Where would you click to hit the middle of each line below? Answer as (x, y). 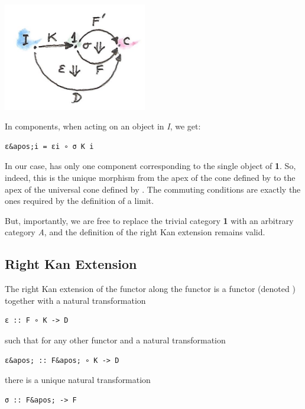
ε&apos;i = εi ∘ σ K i (49, 146)
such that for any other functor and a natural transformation (115, 340)
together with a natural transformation (75, 300)
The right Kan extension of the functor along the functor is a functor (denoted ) (150, 289)
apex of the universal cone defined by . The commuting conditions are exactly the (153, 189)
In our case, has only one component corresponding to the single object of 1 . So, (150, 166)
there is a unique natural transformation (78, 380)
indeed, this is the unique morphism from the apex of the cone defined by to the (150, 177)
